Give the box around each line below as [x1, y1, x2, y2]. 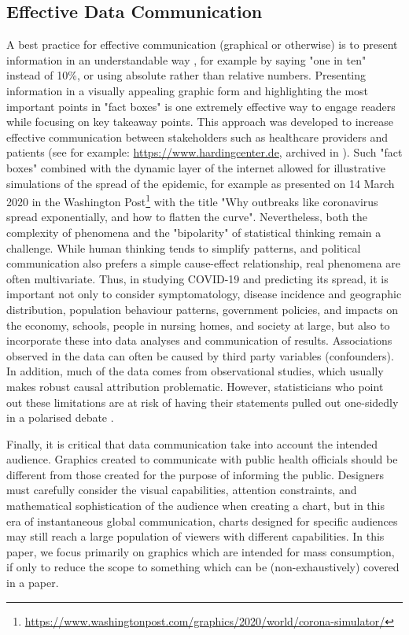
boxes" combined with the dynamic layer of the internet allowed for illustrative [6, 159, 385, 175]
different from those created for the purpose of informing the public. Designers [6, 466, 384, 482]
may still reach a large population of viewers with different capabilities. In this [6, 528, 385, 545]
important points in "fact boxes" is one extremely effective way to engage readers [6, 98, 396, 114]
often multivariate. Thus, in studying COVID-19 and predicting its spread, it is [6, 270, 389, 286]
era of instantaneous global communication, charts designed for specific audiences [6, 512, 398, 529]
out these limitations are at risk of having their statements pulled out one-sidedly [6, 393, 399, 410]
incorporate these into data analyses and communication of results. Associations [6, 332, 392, 349]
